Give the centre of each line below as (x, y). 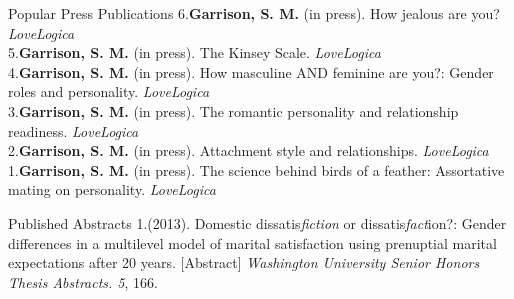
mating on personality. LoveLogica (112, 189)
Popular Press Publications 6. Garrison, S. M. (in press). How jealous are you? (254, 13)
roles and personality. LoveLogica (109, 91)
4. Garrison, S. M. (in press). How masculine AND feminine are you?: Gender (251, 71)
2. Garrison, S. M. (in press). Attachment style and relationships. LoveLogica (248, 150)
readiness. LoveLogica (73, 130)
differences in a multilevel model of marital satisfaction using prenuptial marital (252, 242)
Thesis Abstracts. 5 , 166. (83, 281)
